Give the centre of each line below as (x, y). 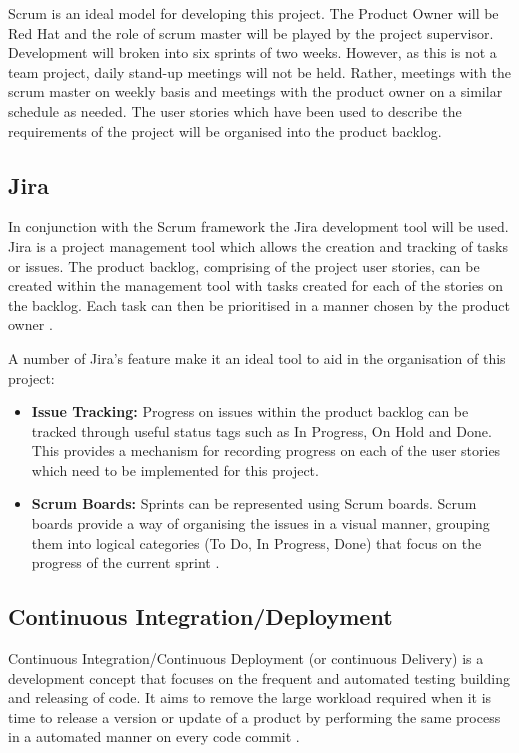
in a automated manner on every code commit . (154, 736)
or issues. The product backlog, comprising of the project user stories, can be (244, 265)
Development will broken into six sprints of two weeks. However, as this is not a (252, 52)
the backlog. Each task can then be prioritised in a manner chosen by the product (259, 304)
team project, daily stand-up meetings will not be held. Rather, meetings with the (259, 71)
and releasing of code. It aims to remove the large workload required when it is (250, 697)
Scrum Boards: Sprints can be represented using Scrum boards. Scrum (254, 503)
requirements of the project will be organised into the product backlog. (225, 130)
